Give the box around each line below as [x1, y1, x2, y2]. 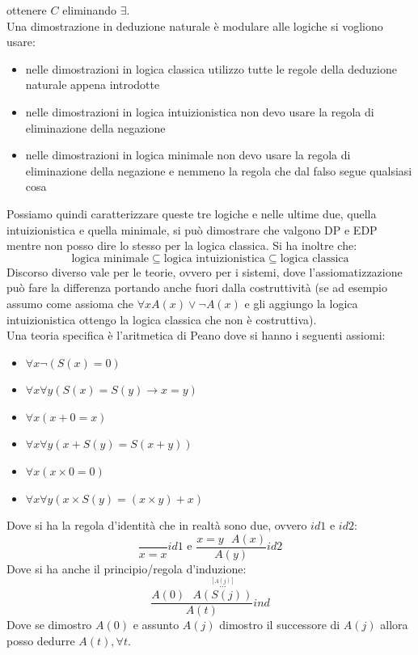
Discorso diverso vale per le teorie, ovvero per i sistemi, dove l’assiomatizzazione [6, 263, 403, 280]
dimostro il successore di [219, 616, 340, 633]
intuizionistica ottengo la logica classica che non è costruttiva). [6, 311, 317, 327]
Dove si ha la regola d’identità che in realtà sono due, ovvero [6, 517, 307, 534]
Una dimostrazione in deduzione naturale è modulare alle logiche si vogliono [6, 17, 383, 34]
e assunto [133, 616, 179, 633]
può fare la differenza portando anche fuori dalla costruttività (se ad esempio [6, 279, 388, 296]
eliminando [62, 2, 117, 18]
